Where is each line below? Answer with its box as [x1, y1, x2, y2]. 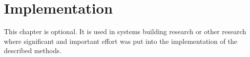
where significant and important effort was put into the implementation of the [4, 36, 237, 46]
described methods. [4, 45, 62, 56]
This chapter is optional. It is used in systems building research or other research [4, 26, 246, 37]
